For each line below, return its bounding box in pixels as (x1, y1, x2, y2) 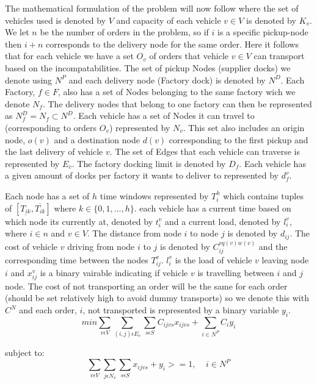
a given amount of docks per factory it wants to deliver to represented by (5, 169, 279, 182)
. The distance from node (87, 227, 181, 240)
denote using (5, 73, 53, 86)
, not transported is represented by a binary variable (82, 304, 279, 316)
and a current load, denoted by (165, 215, 281, 227)
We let (5, 26, 29, 38)
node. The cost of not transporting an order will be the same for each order (5, 279, 288, 292)
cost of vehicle (5, 240, 58, 252)
